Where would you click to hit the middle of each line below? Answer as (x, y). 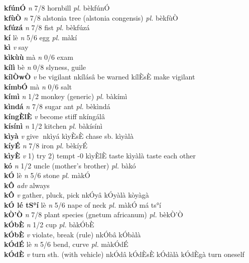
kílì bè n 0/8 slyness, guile (45, 67)
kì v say (16, 47)
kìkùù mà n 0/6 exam (39, 57)
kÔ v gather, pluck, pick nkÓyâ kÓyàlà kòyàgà (77, 195)
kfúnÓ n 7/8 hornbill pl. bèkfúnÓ (57, 8)
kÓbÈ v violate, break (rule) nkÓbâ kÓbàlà (73, 234)
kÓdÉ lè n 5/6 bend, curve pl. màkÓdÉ (66, 244)
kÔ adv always (27, 185)
